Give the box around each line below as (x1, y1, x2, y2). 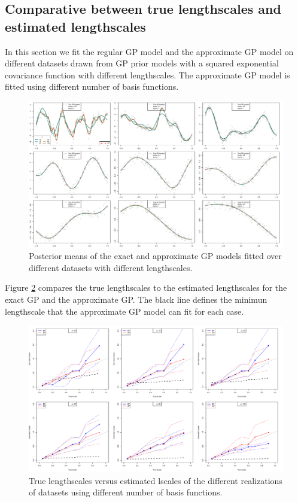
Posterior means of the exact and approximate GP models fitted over (29, 250, 282, 262)
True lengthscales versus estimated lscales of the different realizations (29, 474, 282, 486)
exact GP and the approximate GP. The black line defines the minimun (5, 293, 267, 306)
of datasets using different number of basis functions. (29, 486, 223, 498)
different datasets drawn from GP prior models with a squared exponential (5, 57, 279, 69)
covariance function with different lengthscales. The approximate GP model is (5, 68, 290, 81)
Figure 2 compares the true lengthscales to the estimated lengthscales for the (5, 281, 287, 294)
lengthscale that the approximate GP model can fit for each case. (5, 305, 244, 317)
